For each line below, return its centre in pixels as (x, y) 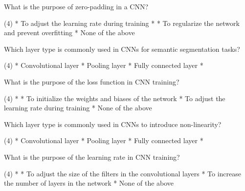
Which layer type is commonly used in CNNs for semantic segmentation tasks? (122, 49)
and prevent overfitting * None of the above (69, 32)
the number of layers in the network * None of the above (89, 183)
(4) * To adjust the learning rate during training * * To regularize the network (122, 23)
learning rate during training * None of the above (78, 108)
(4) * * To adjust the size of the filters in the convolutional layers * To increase (123, 173)
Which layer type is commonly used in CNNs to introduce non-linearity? (113, 124)
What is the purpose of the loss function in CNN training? (92, 81)
